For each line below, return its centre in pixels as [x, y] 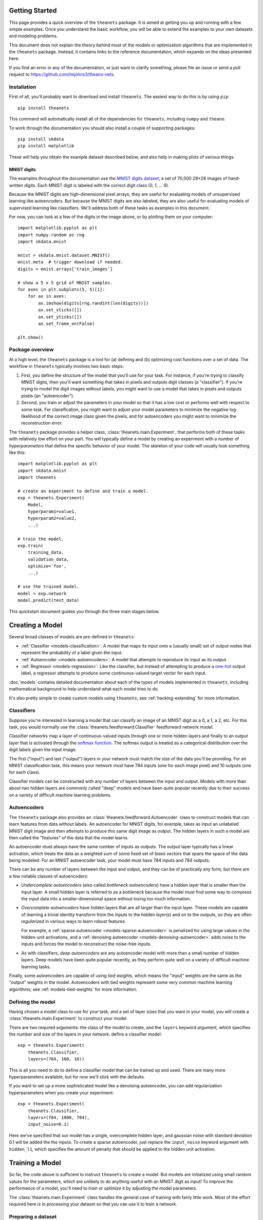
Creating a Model [36, 625]
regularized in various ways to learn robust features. [74, 921]
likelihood [31, 416]
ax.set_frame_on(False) [66, 324]
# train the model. [41, 539]
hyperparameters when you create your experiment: [61, 1093]
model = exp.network [42, 593]
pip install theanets [43, 108]
